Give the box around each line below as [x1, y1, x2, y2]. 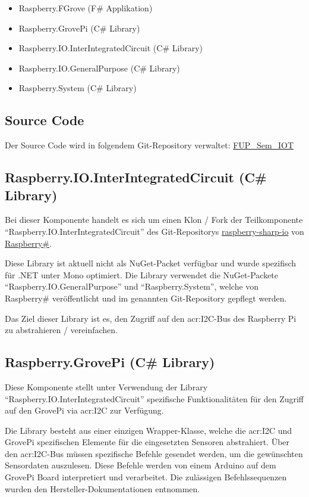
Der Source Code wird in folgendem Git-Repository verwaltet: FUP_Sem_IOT [5, 139, 294, 151]
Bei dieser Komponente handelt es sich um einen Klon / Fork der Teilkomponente [5, 213, 303, 226]
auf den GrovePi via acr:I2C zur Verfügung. [5, 404, 164, 417]
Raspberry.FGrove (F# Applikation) [18, 2, 153, 14]
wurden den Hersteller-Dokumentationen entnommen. [5, 482, 200, 495]
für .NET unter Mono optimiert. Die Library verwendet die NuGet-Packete [5, 268, 279, 281]
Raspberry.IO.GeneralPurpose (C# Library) [18, 61, 180, 74]
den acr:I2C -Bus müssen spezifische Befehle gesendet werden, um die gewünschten [5, 447, 303, 459]
